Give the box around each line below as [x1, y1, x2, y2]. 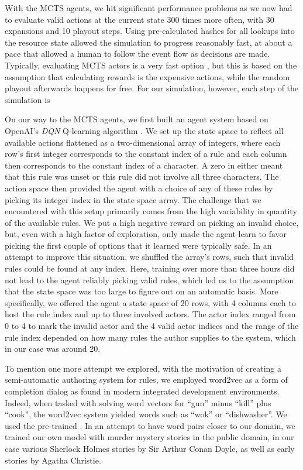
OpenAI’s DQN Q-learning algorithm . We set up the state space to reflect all [5, 124, 284, 136]
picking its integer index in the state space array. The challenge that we [5, 193, 261, 205]
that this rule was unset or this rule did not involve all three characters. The [5, 170, 279, 183]
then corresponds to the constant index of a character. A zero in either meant [5, 159, 283, 171]
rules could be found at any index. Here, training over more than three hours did [5, 262, 295, 275]
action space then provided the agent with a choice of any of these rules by [5, 181, 273, 194]
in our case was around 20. [5, 342, 101, 355]
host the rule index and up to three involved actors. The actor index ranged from [5, 308, 296, 320]
